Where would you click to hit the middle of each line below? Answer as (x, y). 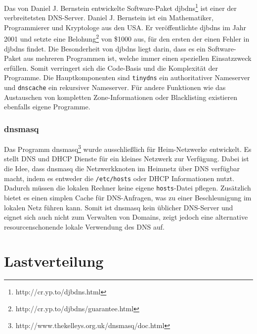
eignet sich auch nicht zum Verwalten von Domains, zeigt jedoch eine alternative (126, 217)
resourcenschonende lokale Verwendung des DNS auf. (84, 226)
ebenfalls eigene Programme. (47, 107)
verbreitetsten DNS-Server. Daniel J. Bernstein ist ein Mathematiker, (109, 18)
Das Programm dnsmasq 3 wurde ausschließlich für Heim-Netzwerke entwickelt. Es (128, 148)
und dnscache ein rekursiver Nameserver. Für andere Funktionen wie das (115, 87)
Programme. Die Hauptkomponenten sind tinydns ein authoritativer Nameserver (127, 77)
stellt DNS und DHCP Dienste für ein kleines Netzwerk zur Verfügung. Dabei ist (127, 159)
